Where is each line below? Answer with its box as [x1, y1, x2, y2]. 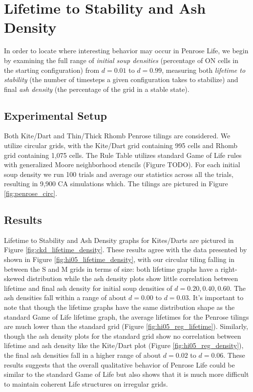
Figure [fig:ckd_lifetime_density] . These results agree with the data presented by [4, 244, 247, 255]
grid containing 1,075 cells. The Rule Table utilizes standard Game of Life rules [4, 150, 242, 160]
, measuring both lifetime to [162, 65, 246, 75]
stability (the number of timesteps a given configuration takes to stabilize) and [4, 74, 238, 85]
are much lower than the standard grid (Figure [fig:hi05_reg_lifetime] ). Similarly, [4, 321, 248, 331]
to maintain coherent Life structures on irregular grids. [4, 378, 168, 389]
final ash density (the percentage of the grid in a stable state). [4, 84, 190, 94]
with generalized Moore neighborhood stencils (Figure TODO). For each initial [4, 159, 240, 170]
